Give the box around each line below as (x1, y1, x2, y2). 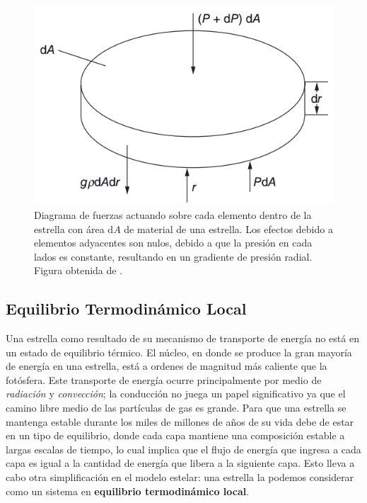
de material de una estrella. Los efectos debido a (124, 221, 333, 236)
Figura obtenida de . (34, 263, 123, 278)
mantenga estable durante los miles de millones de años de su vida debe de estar (6, 414, 354, 429)
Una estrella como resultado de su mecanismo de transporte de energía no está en (6, 331, 359, 346)
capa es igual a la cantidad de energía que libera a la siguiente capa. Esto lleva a (6, 456, 355, 470)
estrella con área (34, 221, 105, 236)
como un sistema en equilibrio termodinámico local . (6, 483, 250, 498)
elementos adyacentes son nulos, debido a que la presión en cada (34, 235, 313, 250)
